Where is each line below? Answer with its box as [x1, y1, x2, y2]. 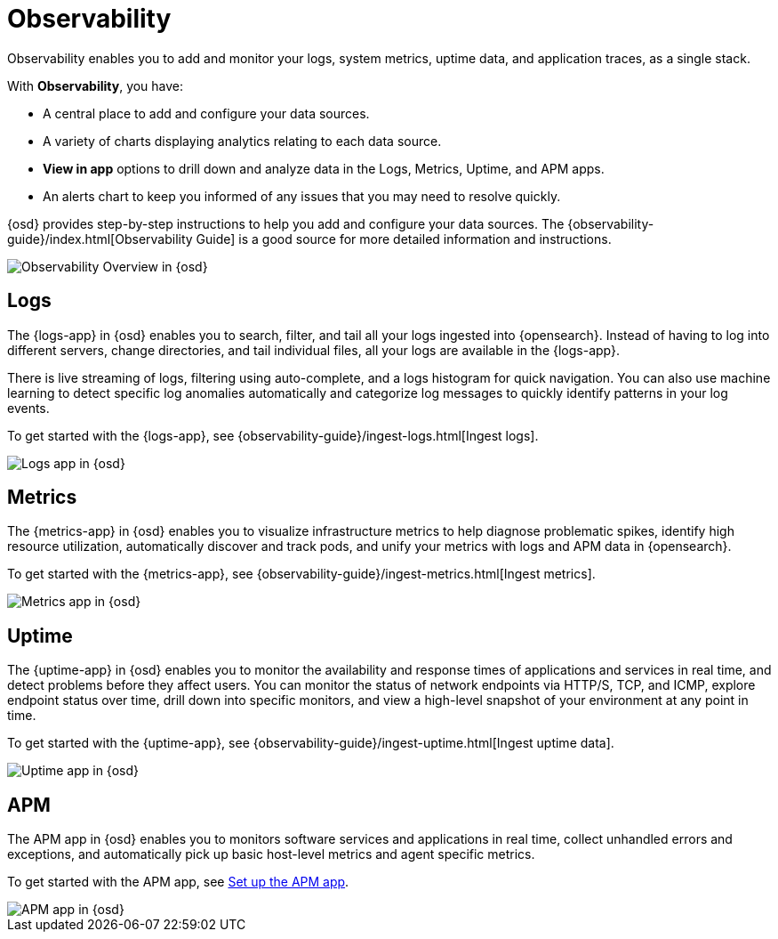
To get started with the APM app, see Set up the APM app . [7, 874, 349, 890]
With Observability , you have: [7, 77, 184, 93]
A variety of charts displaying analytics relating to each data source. [43, 133, 442, 149]
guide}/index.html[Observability [7, 231, 193, 247]
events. [7, 400, 50, 416]
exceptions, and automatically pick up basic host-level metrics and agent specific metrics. [7, 846, 535, 862]
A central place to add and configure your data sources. [43, 105, 370, 121]
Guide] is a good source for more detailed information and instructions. [196, 231, 612, 247]
